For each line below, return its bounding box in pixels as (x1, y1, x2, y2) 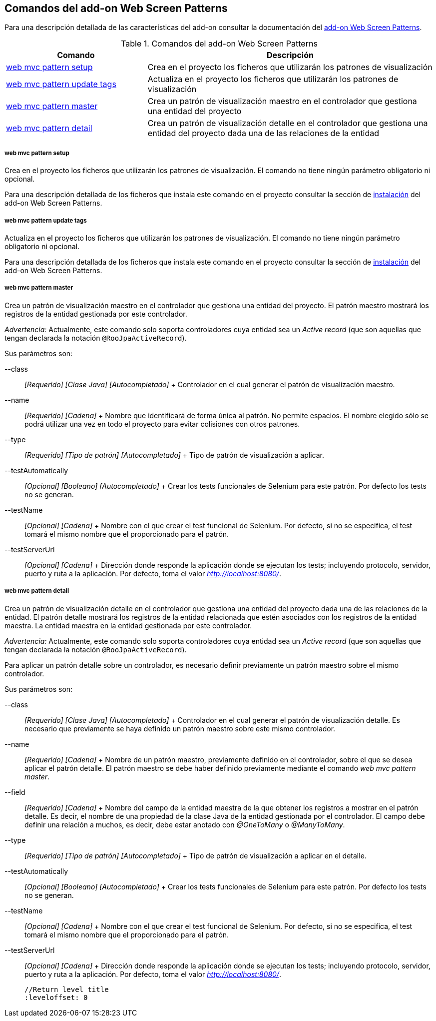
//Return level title (24, 985, 109, 993)
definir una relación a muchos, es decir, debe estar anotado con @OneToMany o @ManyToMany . (24, 820, 345, 829)
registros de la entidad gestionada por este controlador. (4, 309, 187, 318)
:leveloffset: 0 (24, 993, 88, 1001)
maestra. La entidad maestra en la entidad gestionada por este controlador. (4, 621, 252, 630)
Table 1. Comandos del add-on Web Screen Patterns (121, 39, 318, 49)
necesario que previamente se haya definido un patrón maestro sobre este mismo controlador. (24, 724, 336, 733)
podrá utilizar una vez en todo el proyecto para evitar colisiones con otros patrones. (24, 419, 300, 428)
